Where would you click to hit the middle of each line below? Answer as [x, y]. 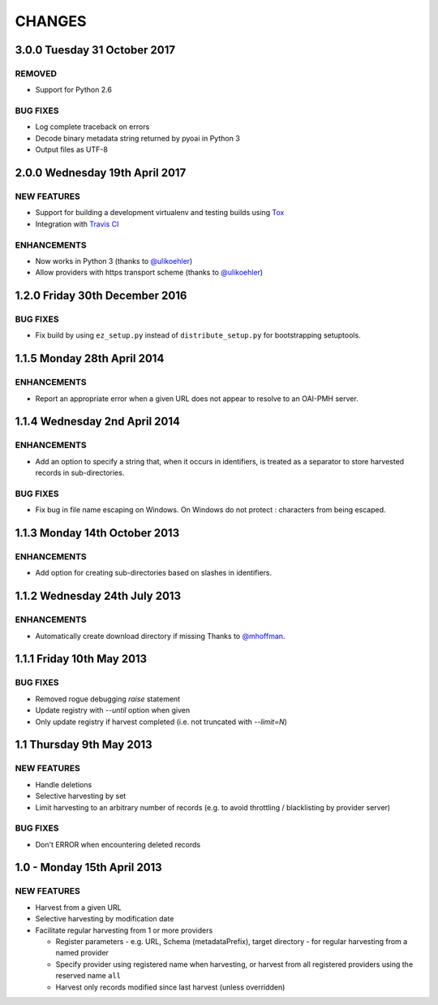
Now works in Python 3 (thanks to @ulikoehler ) [114, 261]
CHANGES [51, 21]
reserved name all [88, 976]
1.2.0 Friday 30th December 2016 [101, 296]
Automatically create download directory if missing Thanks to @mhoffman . [160, 636]
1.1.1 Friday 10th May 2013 [81, 659]
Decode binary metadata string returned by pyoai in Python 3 [138, 138]
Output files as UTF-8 [72, 149]
